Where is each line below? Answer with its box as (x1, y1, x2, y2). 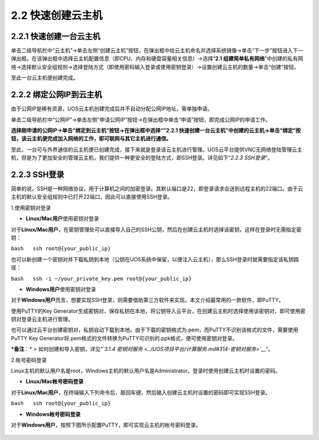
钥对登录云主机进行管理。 (11, 316, 73, 323)
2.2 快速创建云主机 (11, 9, 103, 22)
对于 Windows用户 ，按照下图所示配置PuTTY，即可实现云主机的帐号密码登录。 (11, 421, 201, 428)
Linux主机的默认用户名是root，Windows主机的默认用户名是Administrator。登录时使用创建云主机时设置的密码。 (11, 367, 281, 375)
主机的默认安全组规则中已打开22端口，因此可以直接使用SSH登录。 (11, 193, 173, 201)
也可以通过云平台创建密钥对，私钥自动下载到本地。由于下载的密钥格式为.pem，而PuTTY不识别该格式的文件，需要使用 (11, 326, 298, 333)
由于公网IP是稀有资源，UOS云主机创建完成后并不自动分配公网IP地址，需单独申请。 (11, 105, 213, 112)
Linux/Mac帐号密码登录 (25, 378, 84, 385)
